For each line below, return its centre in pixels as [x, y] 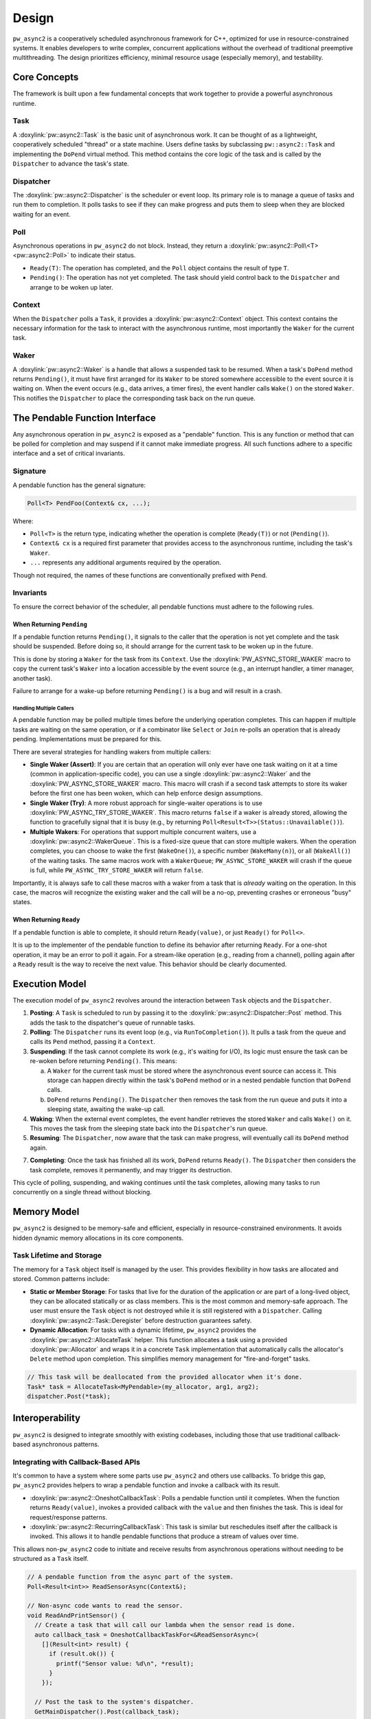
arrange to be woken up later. [71, 287]
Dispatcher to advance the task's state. [71, 163]
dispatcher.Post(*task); [69, 1397]
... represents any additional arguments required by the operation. [126, 562]
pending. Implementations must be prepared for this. [87, 739]
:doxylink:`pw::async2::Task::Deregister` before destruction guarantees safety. [141, 1320]
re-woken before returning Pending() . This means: [104, 1061]
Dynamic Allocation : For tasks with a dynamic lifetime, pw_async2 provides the [143, 1330]
